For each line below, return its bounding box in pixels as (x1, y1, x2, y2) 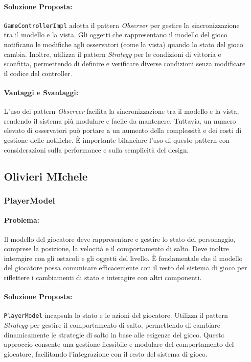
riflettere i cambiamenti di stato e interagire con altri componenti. (4, 272, 202, 282)
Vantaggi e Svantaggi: (4, 87, 78, 98)
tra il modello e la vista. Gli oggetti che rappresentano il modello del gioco (4, 29, 228, 40)
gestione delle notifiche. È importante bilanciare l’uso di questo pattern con (4, 135, 230, 145)
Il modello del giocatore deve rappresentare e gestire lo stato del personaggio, (4, 233, 236, 244)
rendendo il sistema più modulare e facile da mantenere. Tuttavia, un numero (4, 115, 236, 126)
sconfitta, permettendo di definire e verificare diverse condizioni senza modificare (4, 58, 246, 69)
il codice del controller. (4, 68, 72, 78)
